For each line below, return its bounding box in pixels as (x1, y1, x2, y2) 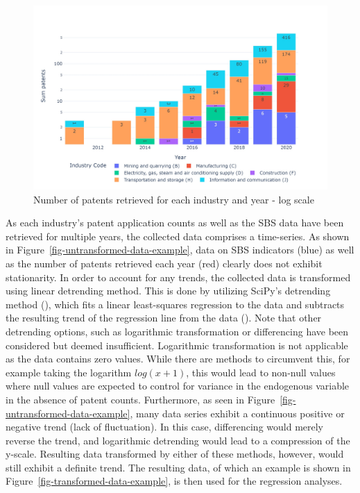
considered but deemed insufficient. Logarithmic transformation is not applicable (6, 337, 348, 352)
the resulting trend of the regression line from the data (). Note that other (6, 310, 322, 325)
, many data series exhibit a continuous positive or (130, 406, 345, 420)
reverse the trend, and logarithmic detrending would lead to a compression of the (6, 433, 350, 447)
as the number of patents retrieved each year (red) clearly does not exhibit (6, 256, 323, 270)
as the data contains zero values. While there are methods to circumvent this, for (6, 351, 350, 366)
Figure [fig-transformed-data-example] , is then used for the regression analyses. (6, 474, 343, 488)
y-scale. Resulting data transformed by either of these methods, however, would (6, 446, 344, 461)
